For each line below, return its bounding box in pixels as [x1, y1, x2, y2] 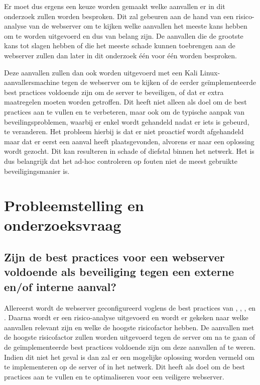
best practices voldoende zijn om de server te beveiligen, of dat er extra [4, 86, 224, 97]
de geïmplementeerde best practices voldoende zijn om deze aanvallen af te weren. [4, 342, 256, 352]
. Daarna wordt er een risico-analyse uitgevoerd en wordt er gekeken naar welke [4, 312, 248, 323]
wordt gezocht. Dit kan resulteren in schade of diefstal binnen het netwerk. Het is [4, 146, 254, 156]
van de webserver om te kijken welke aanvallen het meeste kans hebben [29, 21, 247, 31]
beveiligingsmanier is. [4, 165, 70, 176]
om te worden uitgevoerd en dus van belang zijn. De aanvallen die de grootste [4, 30, 243, 41]
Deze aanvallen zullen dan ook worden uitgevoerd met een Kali [4, 67, 198, 77]
